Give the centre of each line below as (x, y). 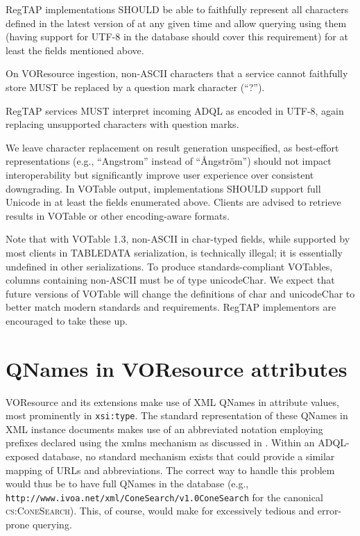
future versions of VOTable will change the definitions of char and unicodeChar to (180, 293)
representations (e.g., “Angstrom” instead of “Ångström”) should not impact (169, 161)
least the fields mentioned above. (75, 50)
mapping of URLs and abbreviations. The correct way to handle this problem (170, 470)
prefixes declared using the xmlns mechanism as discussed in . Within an (160, 442)
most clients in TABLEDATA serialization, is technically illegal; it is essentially (174, 252)
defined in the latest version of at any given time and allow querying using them (176, 23)
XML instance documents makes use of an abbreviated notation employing (164, 429)
